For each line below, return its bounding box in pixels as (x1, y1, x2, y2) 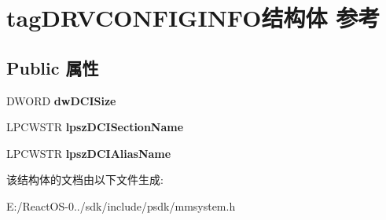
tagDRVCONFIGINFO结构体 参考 (6, 2, 380, 34)
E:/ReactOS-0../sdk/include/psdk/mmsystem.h (6, 197, 236, 214)
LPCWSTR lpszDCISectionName (6, 119, 184, 135)
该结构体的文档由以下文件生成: (6, 171, 164, 188)
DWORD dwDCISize (6, 92, 116, 108)
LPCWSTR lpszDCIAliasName (6, 145, 171, 161)
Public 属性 (6, 55, 99, 79)
